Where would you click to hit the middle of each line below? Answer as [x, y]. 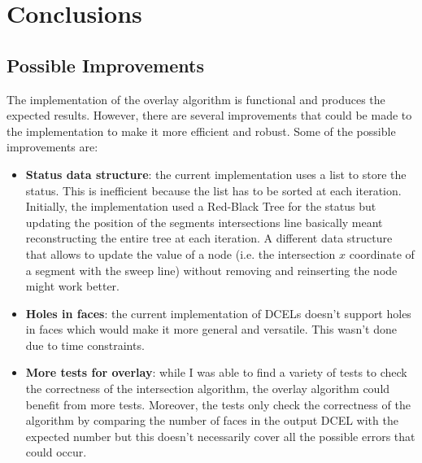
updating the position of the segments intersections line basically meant [204, 222]
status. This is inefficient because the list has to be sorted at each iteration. [213, 190]
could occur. [56, 452]
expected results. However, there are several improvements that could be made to [209, 115]
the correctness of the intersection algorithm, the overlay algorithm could [208, 389]
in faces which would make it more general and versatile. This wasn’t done [211, 329]
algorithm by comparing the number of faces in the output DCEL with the [212, 420]
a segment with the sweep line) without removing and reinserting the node [211, 270]
